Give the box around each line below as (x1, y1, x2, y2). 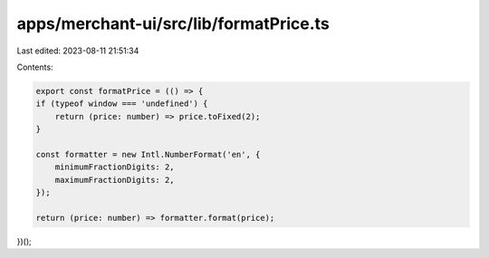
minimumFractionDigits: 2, (54, 162, 176, 172)
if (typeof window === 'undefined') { (35, 99, 208, 109)
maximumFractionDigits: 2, (54, 175, 176, 185)
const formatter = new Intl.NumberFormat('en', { (35, 149, 261, 159)
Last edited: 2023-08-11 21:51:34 (16, 45, 139, 56)
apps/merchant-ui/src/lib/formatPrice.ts (16, 14, 330, 33)
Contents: (16, 62, 53, 72)
